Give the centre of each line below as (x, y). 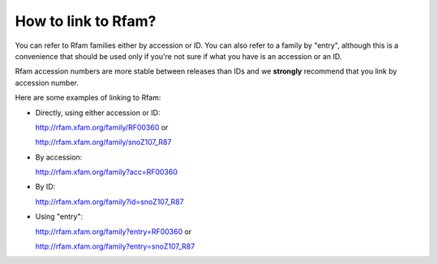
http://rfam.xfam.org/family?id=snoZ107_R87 (109, 202)
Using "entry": (59, 217)
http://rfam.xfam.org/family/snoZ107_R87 (103, 143)
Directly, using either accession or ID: (98, 113)
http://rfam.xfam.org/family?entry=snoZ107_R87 (115, 246)
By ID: (45, 187)
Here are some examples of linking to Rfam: (88, 98)
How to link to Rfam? (86, 21)
